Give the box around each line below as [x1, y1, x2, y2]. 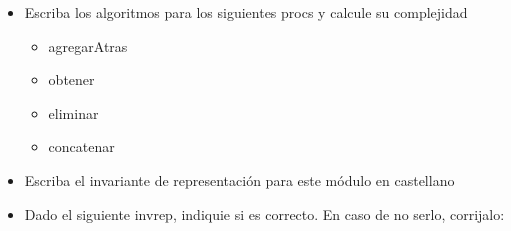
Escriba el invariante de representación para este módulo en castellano [24, 169, 455, 190]
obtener [48, 69, 95, 90]
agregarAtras [48, 35, 128, 56]
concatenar [48, 136, 115, 157]
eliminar [48, 102, 99, 123]
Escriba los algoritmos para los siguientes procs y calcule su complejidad [24, 2, 468, 22]
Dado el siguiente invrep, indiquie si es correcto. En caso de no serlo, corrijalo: [24, 203, 505, 224]
